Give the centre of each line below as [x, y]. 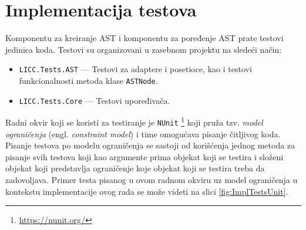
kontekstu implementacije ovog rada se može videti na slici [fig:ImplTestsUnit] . [147, 191]
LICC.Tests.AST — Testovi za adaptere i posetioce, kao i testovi [135, 69]
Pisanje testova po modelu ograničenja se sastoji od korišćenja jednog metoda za [150, 145]
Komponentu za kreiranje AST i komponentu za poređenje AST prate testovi [144, 38]
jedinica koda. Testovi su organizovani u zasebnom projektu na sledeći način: [144, 49]
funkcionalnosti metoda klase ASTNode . [88, 80]
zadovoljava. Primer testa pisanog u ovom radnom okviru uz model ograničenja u [152, 179]
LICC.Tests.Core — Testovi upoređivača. [95, 100]
